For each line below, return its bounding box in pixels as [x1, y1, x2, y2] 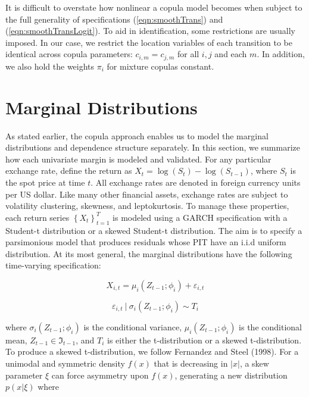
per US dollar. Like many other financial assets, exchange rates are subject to [5, 187, 288, 200]
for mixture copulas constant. [107, 60, 214, 72]
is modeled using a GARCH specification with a [113, 211, 288, 223]
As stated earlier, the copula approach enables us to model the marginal [5, 129, 269, 142]
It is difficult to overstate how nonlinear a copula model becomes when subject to [5, 1, 302, 13]
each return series [5, 211, 70, 223]
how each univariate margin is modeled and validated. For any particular [5, 152, 271, 165]
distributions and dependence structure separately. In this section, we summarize [5, 141, 301, 154]
